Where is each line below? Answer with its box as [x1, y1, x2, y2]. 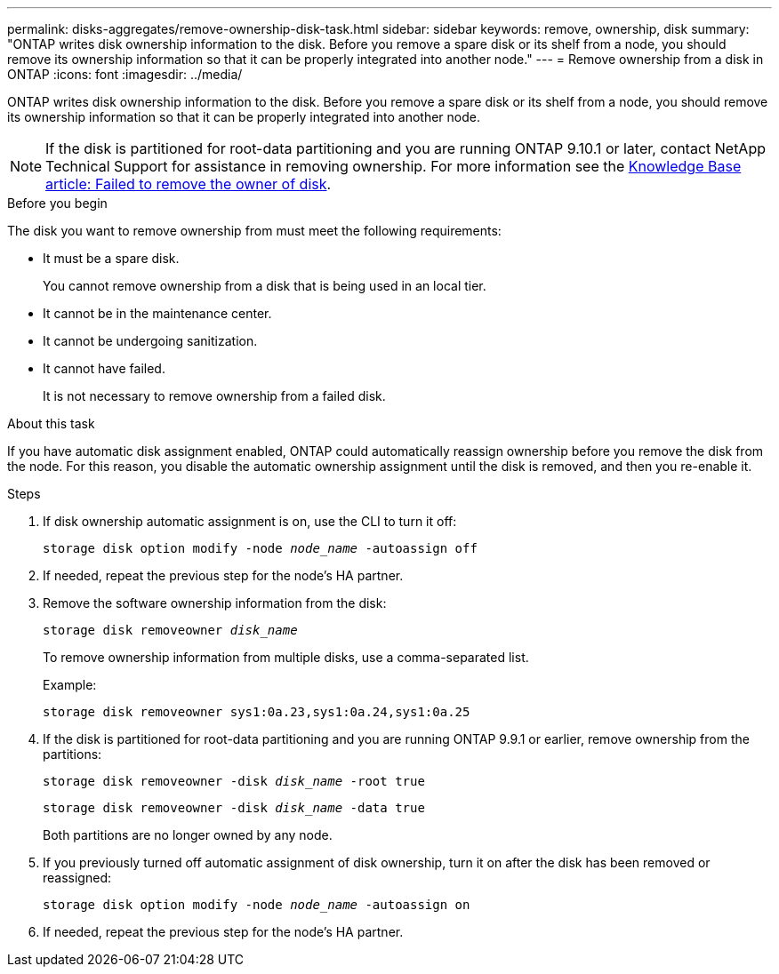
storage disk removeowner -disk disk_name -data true [43, 801, 425, 815]
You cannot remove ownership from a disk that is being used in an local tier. [43, 278, 486, 293]
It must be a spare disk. [43, 251, 180, 266]
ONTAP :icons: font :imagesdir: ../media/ [7, 67, 243, 82]
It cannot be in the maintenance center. [43, 306, 272, 321]
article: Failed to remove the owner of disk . [45, 175, 332, 193]
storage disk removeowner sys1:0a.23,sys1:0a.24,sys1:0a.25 [43, 705, 470, 719]
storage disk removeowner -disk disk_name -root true [43, 774, 425, 788]
